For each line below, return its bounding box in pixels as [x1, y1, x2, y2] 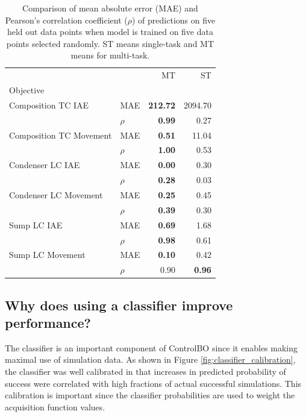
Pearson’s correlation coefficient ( [5, 13, 128, 26]
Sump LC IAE [9, 218, 63, 231]
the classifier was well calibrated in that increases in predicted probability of [5, 365, 286, 378]
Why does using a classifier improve [5, 295, 233, 314]
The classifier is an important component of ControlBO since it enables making [5, 341, 298, 354]
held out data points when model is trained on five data [7, 25, 213, 38]
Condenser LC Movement [9, 188, 103, 201]
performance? [5, 313, 91, 332]
